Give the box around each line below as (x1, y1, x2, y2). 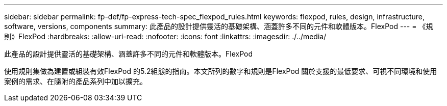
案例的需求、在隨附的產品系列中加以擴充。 (4, 77, 147, 86)
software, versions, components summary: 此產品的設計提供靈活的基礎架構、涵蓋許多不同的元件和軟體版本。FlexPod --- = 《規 (4, 22, 433, 31)
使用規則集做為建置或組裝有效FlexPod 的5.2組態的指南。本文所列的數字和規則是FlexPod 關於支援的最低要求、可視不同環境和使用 (4, 67, 437, 75)
